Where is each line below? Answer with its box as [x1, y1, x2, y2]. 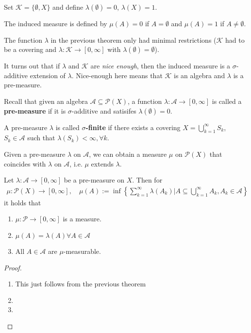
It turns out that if [4, 61, 60, 71]
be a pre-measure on [64, 175, 124, 185]
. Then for [132, 175, 163, 185]
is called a [212, 96, 242, 106]
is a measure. [63, 214, 101, 224]
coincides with [4, 158, 46, 168]
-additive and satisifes [71, 105, 136, 116]
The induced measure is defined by [4, 18, 107, 28]
